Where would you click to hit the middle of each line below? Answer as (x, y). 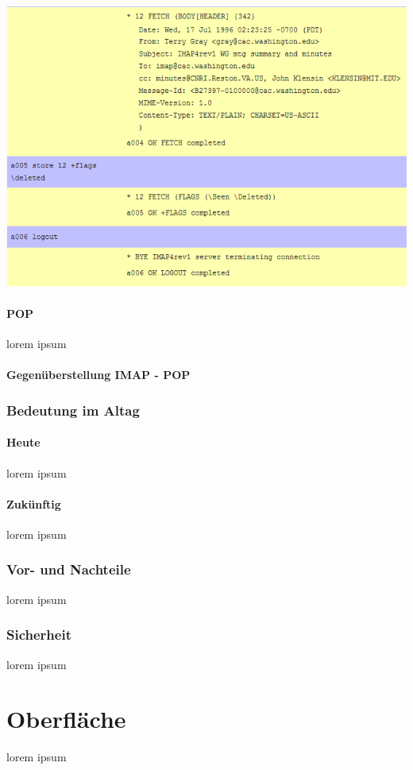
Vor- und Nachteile (69, 569)
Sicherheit (39, 635)
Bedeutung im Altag (73, 410)
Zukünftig (34, 503)
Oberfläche (66, 719)
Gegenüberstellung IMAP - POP (98, 375)
